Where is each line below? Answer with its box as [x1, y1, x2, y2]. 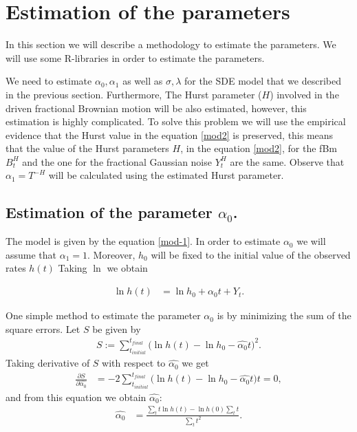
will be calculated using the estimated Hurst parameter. [48, 168, 284, 182]
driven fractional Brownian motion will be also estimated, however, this [6, 100, 307, 115]
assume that [6, 247, 57, 261]
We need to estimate [6, 74, 92, 88]
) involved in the [270, 87, 339, 101]
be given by [92, 321, 141, 336]
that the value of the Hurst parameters [6, 141, 169, 155]
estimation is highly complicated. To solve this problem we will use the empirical [6, 114, 346, 129]
